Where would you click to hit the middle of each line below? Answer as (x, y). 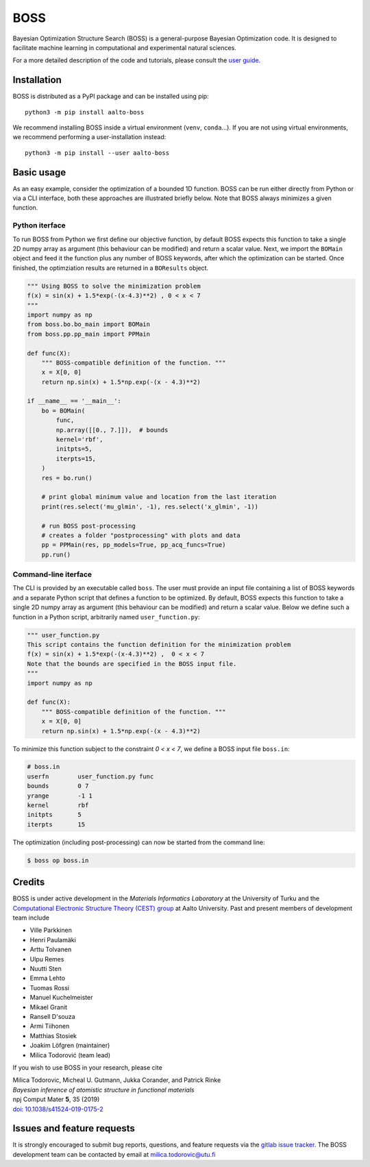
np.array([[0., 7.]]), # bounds (112, 430)
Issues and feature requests (74, 1128)
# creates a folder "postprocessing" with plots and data (141, 535)
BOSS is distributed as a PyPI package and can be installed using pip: (111, 97)
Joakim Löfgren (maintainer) (70, 1046)
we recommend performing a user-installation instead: (89, 137)
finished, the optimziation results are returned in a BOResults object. (111, 268)
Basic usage (39, 172)
